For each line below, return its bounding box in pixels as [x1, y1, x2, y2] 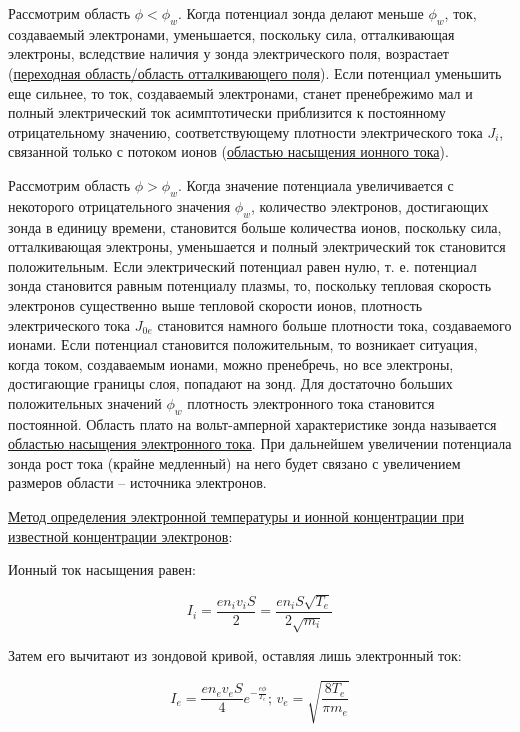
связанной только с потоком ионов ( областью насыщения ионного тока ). [8, 141, 449, 162]
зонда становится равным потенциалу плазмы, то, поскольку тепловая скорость [8, 275, 492, 296]
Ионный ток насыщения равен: [8, 559, 196, 580]
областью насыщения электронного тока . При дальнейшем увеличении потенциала [8, 433, 512, 454]
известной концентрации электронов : [8, 525, 233, 546]
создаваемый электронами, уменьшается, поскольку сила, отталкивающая [8, 23, 455, 44]
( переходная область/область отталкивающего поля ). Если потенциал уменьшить [8, 62, 502, 83]
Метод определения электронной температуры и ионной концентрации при [8, 506, 464, 527]
